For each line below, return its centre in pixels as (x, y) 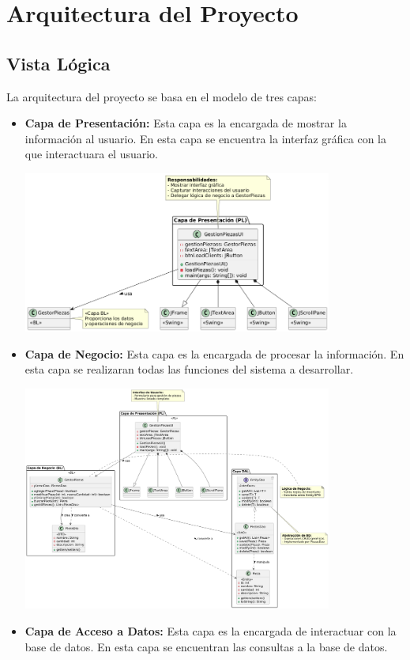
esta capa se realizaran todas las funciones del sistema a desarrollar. (189, 369)
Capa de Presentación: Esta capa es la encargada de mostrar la (186, 123)
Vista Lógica (58, 63)
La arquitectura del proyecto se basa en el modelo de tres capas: (162, 96)
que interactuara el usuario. (92, 154)
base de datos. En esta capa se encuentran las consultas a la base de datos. (206, 646)
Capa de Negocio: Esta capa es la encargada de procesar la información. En (214, 353)
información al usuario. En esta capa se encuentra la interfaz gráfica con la (205, 138)
